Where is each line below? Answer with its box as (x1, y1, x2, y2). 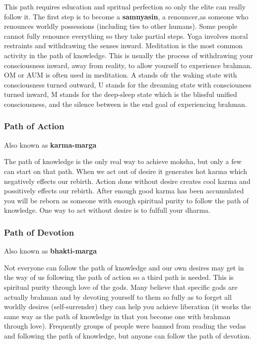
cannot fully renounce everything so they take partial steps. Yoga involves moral (4, 30, 248, 41)
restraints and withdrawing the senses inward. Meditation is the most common (4, 40, 243, 51)
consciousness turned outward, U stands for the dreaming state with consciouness (4, 79, 252, 89)
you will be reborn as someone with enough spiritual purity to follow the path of (4, 195, 249, 205)
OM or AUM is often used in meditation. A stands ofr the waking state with (4, 70, 237, 80)
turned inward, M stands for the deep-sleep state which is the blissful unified (4, 89, 237, 99)
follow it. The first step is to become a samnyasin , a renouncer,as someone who (4, 11, 249, 21)
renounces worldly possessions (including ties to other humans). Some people (4, 21, 238, 31)
